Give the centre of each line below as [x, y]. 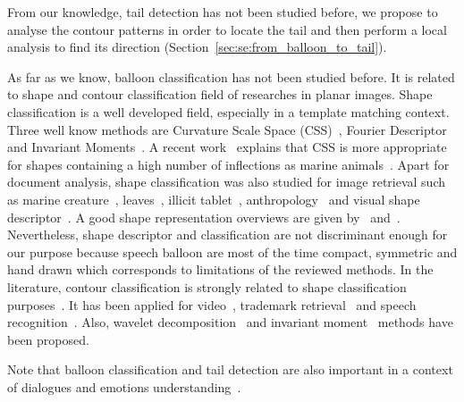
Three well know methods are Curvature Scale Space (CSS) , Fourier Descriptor [227, 129]
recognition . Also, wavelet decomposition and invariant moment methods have [230, 322]
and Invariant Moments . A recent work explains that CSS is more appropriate [227, 147]
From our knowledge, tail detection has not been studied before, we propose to [223, 12]
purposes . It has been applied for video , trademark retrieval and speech [212, 304]
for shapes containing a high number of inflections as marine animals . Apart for [228, 164]
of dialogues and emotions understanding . [124, 386]
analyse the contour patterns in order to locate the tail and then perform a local [227, 29]
